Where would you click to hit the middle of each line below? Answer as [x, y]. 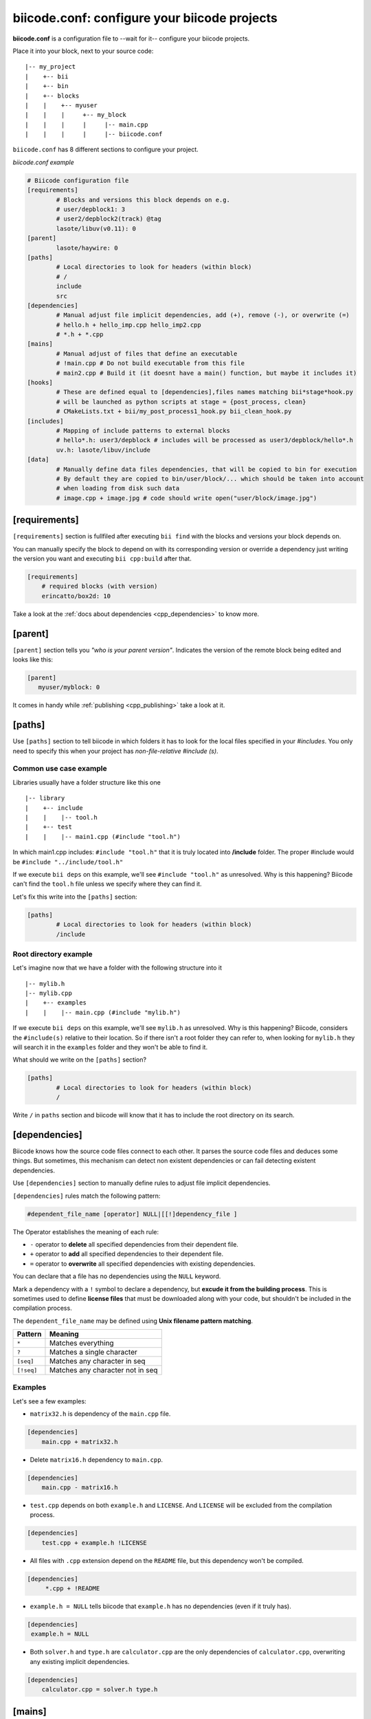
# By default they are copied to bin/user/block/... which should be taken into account [210, 479]
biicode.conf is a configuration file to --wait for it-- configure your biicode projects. [131, 39]
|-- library [45, 798]
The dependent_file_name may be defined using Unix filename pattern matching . [133, 1321]
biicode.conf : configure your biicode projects [145, 18]
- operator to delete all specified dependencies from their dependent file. [134, 1244]
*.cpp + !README [72, 1589]
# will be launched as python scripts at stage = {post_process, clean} [181, 402]
